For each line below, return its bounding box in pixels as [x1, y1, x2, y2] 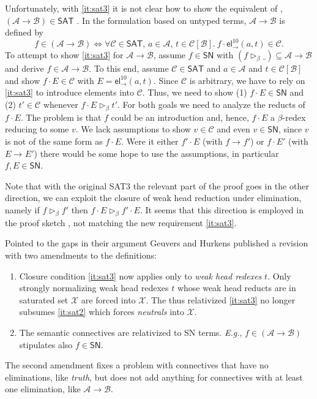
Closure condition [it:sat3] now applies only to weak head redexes [19, 269, 262, 282]
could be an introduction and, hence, [111, 110, 249, 123]
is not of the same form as [5, 135, 103, 148]
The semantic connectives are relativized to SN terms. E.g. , [19, 325, 242, 338]
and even [217, 123, 250, 135]
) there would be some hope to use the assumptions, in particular [34, 146, 279, 159]
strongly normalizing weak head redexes [19, 281, 169, 294]
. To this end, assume [89, 62, 169, 75]
